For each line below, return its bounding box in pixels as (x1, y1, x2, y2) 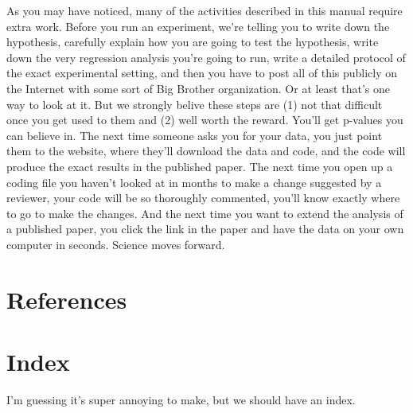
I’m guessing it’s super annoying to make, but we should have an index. (6, 392, 356, 407)
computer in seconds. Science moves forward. (6, 236, 225, 252)
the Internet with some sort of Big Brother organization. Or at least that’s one (6, 80, 390, 96)
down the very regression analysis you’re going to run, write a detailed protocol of (6, 49, 406, 65)
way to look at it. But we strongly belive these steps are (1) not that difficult (6, 95, 383, 112)
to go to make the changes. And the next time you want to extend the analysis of (6, 205, 403, 221)
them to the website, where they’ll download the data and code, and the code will (6, 142, 406, 159)
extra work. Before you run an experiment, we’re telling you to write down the (6, 18, 390, 34)
